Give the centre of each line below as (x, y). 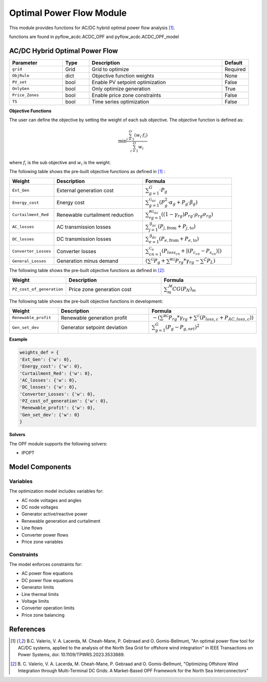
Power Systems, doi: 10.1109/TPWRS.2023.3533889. (71, 655)
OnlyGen (21, 89)
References (27, 629)
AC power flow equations (47, 573)
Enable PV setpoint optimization (129, 82)
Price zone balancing (43, 615)
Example (18, 339)
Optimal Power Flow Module (68, 13)
